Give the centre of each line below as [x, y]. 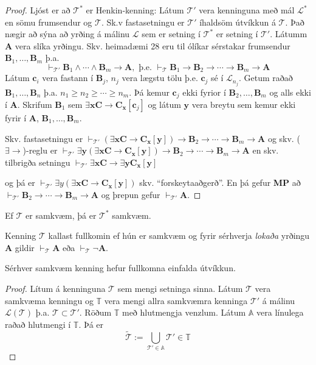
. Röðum [95, 312]
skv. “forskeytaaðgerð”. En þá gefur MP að [220, 182]
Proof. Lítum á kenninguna [55, 288]
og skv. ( [284, 138]
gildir [25, 247]
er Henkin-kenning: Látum [135, 10]
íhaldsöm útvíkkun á [238, 22]
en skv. [266, 150]
